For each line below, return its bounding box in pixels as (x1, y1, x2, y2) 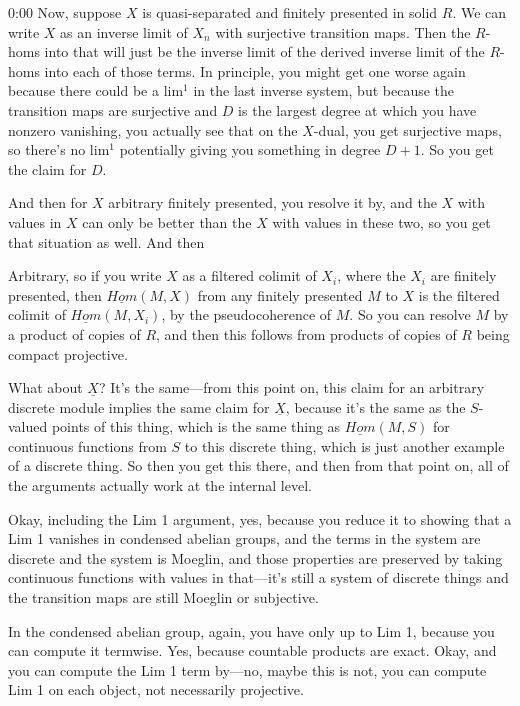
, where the (337, 265, 406, 286)
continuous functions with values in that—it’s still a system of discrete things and (8, 567, 509, 588)
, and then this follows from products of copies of (156, 323, 457, 344)
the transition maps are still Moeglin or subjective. (8, 587, 319, 608)
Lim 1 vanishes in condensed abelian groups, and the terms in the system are (8, 528, 481, 549)
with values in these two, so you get (272, 211, 491, 232)
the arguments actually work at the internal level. (8, 475, 312, 496)
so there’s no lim (8, 139, 110, 160)
